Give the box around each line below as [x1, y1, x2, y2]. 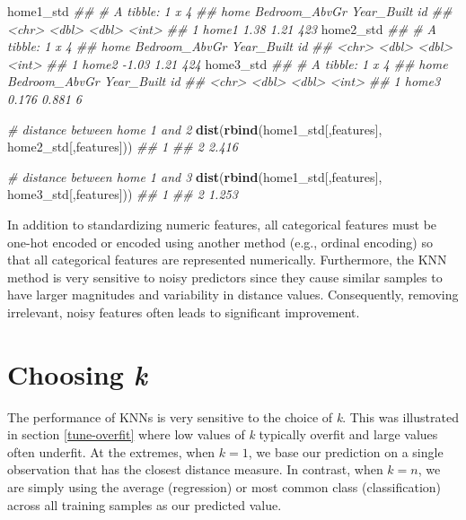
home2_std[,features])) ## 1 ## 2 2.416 [7, 137, 238, 156]
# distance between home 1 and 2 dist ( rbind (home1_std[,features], [7, 119, 382, 138]
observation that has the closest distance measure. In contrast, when [7, 460, 383, 479]
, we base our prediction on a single [248, 442, 444, 461]
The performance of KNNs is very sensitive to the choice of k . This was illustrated [7, 407, 459, 426]
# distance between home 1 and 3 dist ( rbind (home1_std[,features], [7, 167, 382, 186]
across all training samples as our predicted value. [7, 495, 282, 514]
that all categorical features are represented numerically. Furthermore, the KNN [7, 250, 447, 269]
